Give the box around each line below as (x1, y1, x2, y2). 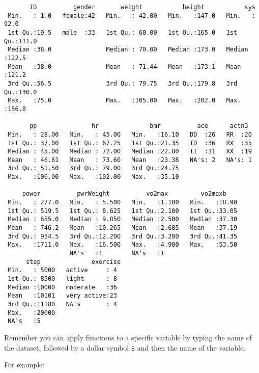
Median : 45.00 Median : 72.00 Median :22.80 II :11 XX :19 (8, 148, 252, 155)
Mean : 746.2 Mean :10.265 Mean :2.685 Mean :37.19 (8, 224, 238, 232)
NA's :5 (8, 317, 41, 325)
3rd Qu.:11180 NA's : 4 (8, 300, 117, 308)
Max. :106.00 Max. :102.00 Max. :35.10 (8, 173, 179, 181)
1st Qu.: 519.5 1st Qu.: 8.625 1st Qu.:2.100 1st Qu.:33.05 (8, 207, 238, 215)
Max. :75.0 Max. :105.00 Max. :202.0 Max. (8, 97, 241, 104)
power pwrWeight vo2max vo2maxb (22, 190, 226, 198)
